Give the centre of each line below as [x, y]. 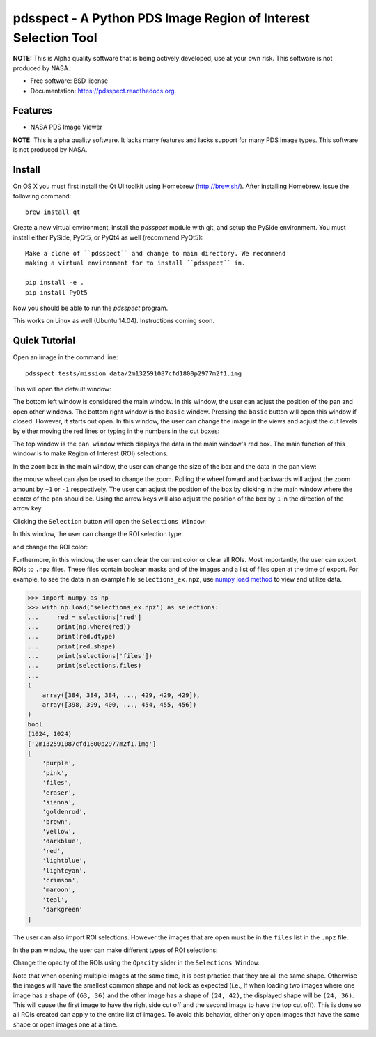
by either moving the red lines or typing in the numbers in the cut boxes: [116, 431]
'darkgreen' [63, 910]
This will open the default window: [62, 389]
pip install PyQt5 [57, 292]
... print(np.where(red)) [79, 626]
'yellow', [59, 832]
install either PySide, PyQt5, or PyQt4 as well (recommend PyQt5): [108, 237]
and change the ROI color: [50, 547]
